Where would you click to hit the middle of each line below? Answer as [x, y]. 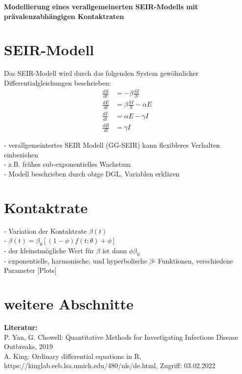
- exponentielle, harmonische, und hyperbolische [76, 260]
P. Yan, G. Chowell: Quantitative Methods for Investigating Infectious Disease [121, 337]
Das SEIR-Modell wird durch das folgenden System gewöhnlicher [101, 73]
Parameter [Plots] [30, 270]
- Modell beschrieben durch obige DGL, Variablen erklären [92, 173]
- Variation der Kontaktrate [45, 231]
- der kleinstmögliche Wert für [49, 250]
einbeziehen [21, 154]
